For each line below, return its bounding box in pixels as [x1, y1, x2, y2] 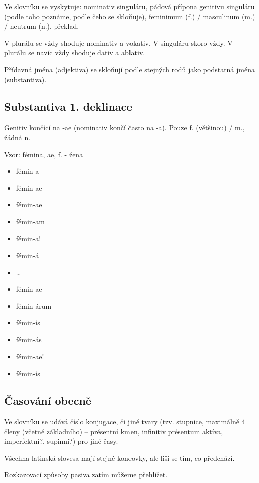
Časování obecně [4, 393, 91, 408]
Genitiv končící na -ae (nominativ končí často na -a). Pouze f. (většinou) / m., [4, 122, 245, 133]
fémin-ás [16, 334, 42, 345]
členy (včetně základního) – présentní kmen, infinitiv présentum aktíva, [4, 426, 223, 436]
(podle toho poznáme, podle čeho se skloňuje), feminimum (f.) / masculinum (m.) [4, 11, 255, 21]
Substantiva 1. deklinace [4, 98, 133, 114]
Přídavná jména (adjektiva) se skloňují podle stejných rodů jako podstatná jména [4, 64, 255, 74]
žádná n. [4, 132, 31, 142]
